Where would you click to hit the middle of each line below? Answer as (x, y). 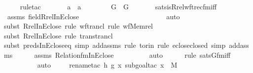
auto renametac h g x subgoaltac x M (107, 64)
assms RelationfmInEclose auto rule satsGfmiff (132, 55)
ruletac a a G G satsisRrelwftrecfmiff (118, 6)
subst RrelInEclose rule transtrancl (58, 35)
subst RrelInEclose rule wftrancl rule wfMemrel (78, 26)
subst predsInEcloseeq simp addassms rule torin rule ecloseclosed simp (115, 45)
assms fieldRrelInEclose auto (93, 16)
